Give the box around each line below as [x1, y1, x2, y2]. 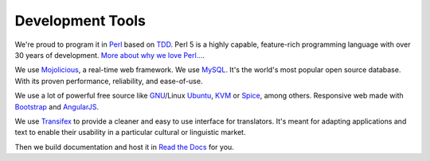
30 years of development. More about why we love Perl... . [14, 50, 205, 59]
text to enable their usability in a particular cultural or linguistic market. [14, 128, 246, 137]
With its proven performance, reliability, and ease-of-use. [14, 76, 203, 86]
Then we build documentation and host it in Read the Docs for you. [14, 142, 234, 151]
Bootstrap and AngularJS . [14, 102, 100, 111]
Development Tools [14, 12, 147, 29]
